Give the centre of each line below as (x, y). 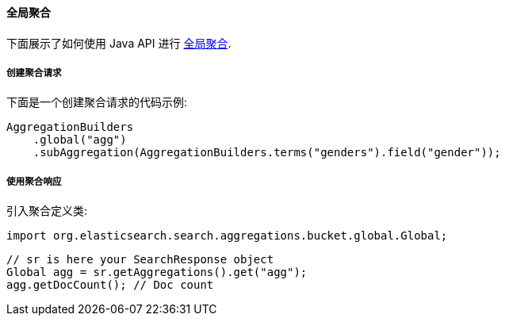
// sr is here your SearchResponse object (140, 260)
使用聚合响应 (34, 181)
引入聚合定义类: (47, 211)
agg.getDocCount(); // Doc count (110, 285)
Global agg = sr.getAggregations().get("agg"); (157, 272)
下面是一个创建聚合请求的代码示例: (97, 102)
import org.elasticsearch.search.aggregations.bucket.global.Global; (227, 236)
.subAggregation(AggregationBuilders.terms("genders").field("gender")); (267, 153)
